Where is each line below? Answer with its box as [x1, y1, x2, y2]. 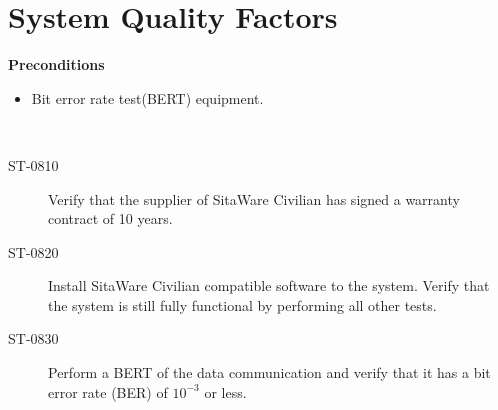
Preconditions [8, 54, 105, 75]
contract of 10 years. [48, 208, 173, 229]
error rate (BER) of [48, 381, 168, 402]
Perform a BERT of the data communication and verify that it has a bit [48, 362, 491, 383]
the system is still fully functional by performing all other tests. [48, 294, 437, 315]
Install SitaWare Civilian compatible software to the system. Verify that [48, 275, 490, 296]
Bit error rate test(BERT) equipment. [31, 87, 264, 108]
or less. [204, 381, 247, 402]
